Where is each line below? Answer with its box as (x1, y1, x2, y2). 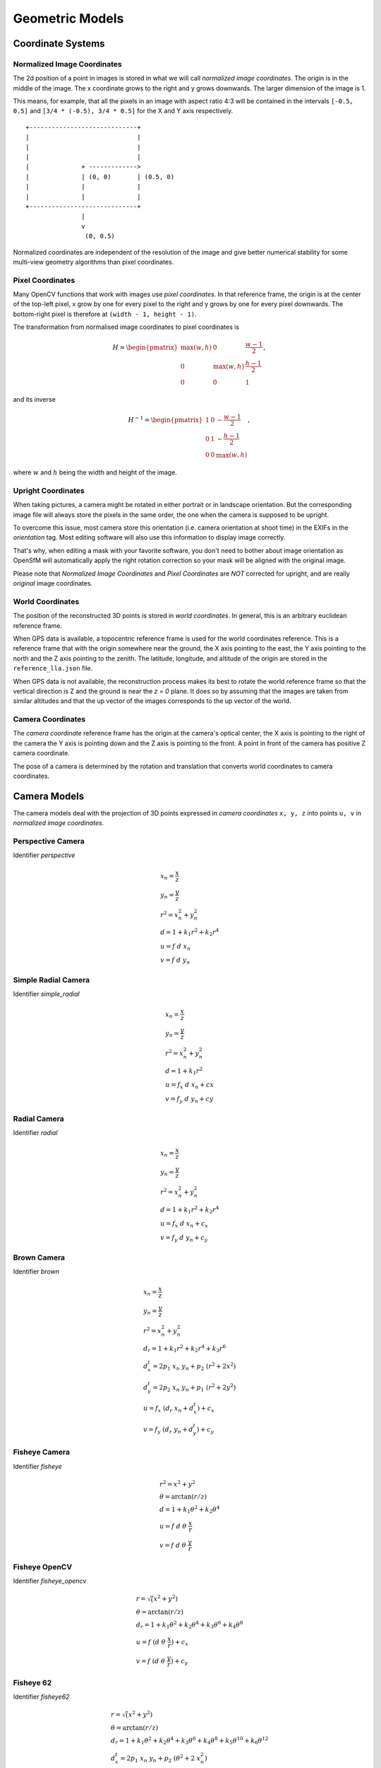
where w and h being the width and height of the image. (13, 468, 178, 477)
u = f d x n (159, 942, 190, 952)
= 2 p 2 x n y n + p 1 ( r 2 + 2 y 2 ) (152, 1382, 236, 1393)
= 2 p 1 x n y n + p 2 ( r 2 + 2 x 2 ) (152, 1361, 236, 1372)
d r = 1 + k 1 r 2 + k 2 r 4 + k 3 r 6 (143, 1343, 226, 1354)
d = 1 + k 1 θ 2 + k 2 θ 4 (159, 1504, 220, 1515)
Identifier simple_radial (13, 990, 80, 999)
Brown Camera (13, 1252, 66, 1262)
